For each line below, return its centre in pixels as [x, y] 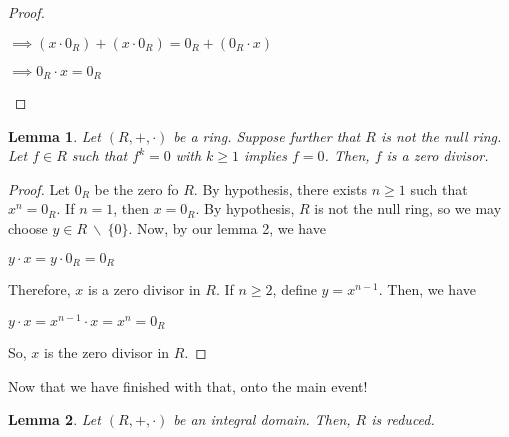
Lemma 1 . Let [54, 135]
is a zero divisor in [144, 289]
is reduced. [403, 419]
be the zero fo [136, 188]
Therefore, [39, 289]
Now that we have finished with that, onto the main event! [188, 385]
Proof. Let [39, 188]
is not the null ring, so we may [408, 208]
